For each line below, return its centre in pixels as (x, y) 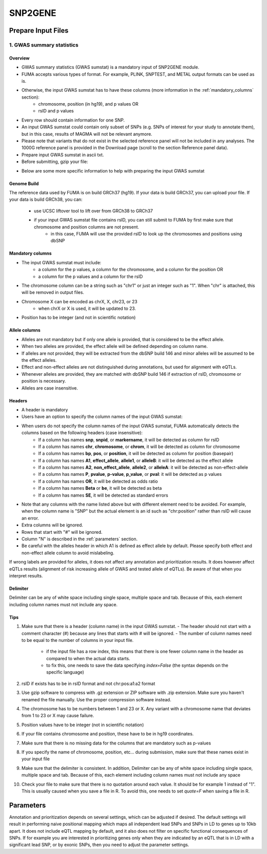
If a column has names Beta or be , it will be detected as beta (100, 488)
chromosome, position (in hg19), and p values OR (88, 104)
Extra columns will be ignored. (52, 525)
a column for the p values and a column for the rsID (90, 276)
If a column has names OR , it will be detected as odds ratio (98, 481)
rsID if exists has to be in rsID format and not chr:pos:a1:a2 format (88, 683)
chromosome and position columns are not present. (87, 227)
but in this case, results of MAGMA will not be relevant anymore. (87, 134)
